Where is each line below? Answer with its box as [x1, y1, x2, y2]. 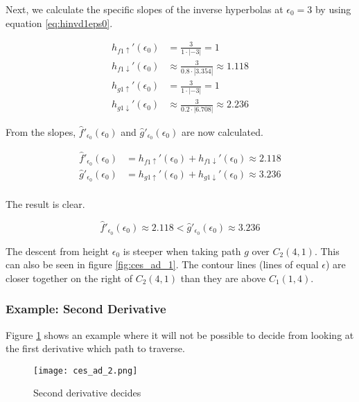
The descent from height [6, 243, 110, 258]
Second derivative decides [33, 385, 141, 400]
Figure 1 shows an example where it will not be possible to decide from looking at [6, 327, 354, 342]
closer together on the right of [6, 270, 132, 285]
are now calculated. [181, 124, 263, 139]
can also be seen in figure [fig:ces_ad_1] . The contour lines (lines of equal [6, 257, 319, 272]
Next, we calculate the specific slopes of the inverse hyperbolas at [6, 2, 283, 16]
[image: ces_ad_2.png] [33, 365, 138, 376]
